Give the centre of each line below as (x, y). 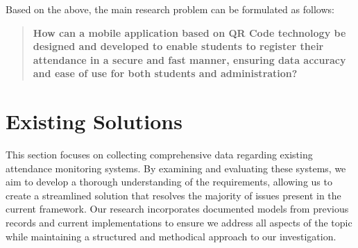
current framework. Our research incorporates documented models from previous (177, 209)
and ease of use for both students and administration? (165, 73)
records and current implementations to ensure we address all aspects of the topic (179, 223)
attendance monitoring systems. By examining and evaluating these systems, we (176, 168)
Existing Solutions (94, 121)
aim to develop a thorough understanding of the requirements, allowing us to (169, 182)
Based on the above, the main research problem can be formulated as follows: (170, 9)
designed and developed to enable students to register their (178, 46)
